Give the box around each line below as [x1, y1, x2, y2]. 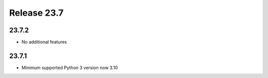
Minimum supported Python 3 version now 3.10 [21, 64, 118, 71]
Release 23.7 [9, 7, 64, 18]
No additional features [21, 39, 67, 45]
